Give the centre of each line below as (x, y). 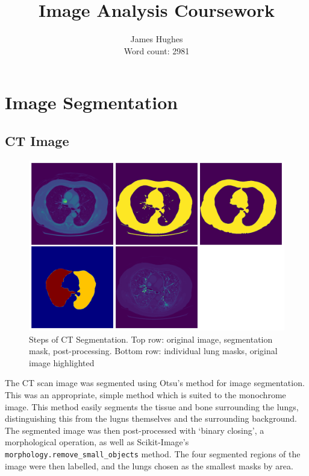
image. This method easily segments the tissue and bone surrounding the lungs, (152, 406)
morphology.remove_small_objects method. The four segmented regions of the (153, 454)
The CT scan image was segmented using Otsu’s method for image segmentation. (155, 383)
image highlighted (62, 362)
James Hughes (157, 39)
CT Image (37, 140)
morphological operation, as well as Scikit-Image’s (97, 442)
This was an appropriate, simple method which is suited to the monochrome (145, 395)
